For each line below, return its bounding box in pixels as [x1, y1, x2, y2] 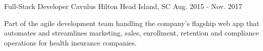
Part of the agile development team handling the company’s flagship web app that [4, 17, 259, 28]
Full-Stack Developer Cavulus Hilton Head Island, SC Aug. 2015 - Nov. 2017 [4, 1, 242, 11]
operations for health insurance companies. [4, 37, 137, 47]
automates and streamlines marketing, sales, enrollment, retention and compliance [4, 27, 259, 38]
